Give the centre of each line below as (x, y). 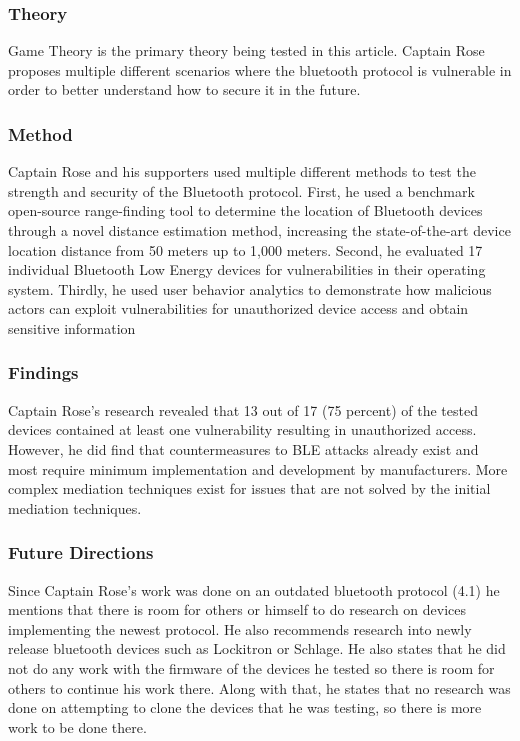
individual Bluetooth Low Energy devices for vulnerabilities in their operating (247, 269)
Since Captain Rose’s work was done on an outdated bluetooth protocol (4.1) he (254, 589)
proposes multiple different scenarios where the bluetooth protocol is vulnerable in (260, 69)
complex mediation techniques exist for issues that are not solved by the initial (249, 488)
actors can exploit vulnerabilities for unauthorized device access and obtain (238, 308)
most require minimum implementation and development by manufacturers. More (258, 468)
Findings (43, 372)
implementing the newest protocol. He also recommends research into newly (240, 628)
